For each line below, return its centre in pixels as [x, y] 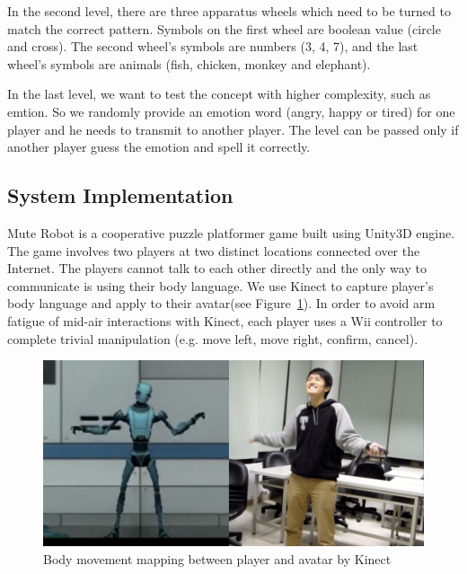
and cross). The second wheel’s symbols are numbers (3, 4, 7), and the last [213, 46]
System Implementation [120, 195]
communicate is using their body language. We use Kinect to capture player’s [220, 285]
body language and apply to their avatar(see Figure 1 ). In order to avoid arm [221, 303]
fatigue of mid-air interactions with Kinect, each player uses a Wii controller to [225, 320]
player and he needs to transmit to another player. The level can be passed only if [233, 129]
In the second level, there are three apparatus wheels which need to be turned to [229, 11]
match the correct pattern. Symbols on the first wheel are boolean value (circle [224, 28]
